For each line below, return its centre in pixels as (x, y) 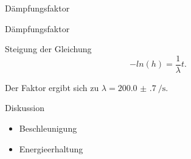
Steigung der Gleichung (48, 49)
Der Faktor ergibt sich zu (52, 87)
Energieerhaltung (51, 148)
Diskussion (25, 108)
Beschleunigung (48, 128)
